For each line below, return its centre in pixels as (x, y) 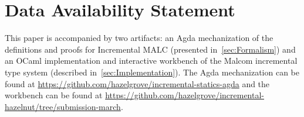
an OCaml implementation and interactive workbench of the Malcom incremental (151, 61)
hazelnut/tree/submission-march (63, 106)
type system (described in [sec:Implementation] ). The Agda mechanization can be (152, 72)
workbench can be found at (54, 95)
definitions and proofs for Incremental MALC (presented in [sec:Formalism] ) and (150, 49)
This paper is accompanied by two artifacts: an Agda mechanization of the (139, 38)
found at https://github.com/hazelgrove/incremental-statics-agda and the (137, 83)
